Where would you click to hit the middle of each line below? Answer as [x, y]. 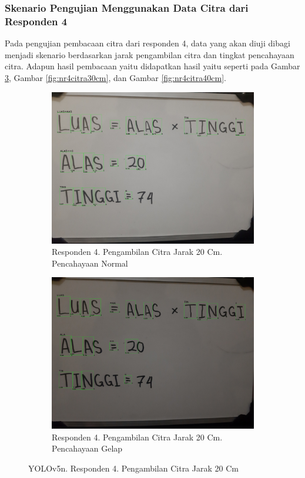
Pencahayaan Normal [90, 263]
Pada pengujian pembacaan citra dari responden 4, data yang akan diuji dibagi [148, 43]
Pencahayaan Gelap [87, 448]
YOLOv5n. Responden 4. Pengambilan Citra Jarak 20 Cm [133, 468]
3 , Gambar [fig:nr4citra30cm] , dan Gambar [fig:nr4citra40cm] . [115, 77]
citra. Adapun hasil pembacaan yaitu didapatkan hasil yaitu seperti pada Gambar [152, 66]
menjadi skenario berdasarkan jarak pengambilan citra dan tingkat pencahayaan [150, 54]
